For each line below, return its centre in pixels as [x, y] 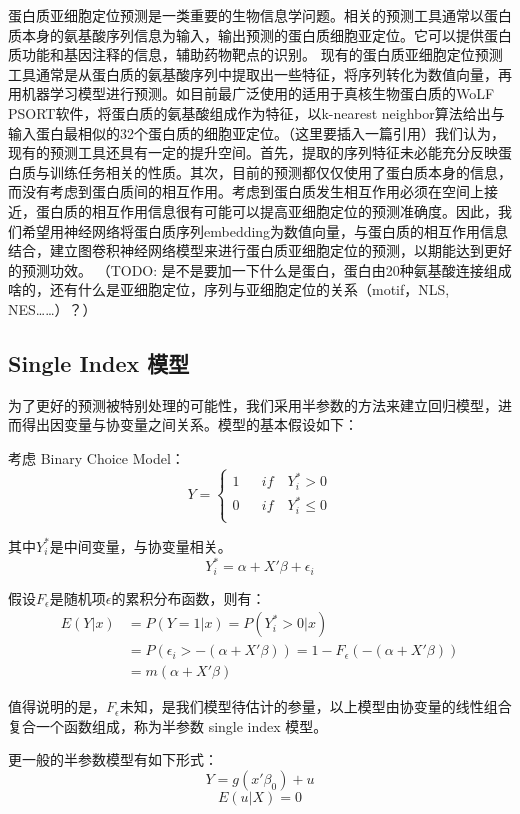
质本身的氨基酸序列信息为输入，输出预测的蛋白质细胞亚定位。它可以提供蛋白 [260, 34]
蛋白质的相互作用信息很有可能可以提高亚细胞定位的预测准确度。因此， [266, 210]
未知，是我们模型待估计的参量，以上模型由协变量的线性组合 [315, 706]
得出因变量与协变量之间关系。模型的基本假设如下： [189, 424]
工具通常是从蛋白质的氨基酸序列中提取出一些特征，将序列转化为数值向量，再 [260, 73]
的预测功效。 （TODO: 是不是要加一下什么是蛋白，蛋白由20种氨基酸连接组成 [260, 269]
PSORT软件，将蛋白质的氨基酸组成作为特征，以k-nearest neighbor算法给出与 [256, 112]
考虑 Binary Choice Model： [96, 457]
